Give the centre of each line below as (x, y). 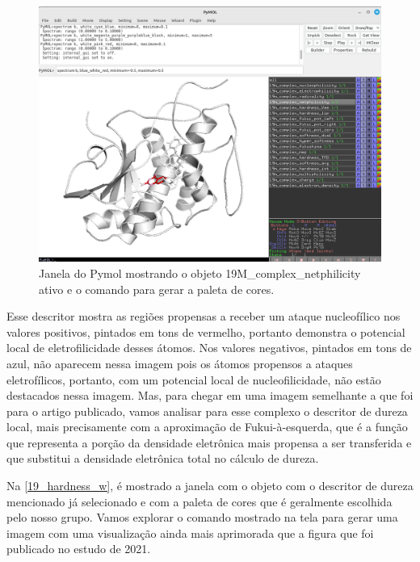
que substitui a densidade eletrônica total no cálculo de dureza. (163, 458)
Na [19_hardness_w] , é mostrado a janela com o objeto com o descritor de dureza (210, 486)
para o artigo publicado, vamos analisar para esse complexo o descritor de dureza (207, 411)
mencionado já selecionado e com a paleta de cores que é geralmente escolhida (199, 501)
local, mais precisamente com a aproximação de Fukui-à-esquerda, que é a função (207, 427)
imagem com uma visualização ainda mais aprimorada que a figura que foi (190, 533)
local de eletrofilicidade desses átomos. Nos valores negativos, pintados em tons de (209, 348)
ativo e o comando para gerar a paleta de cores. (157, 289)
